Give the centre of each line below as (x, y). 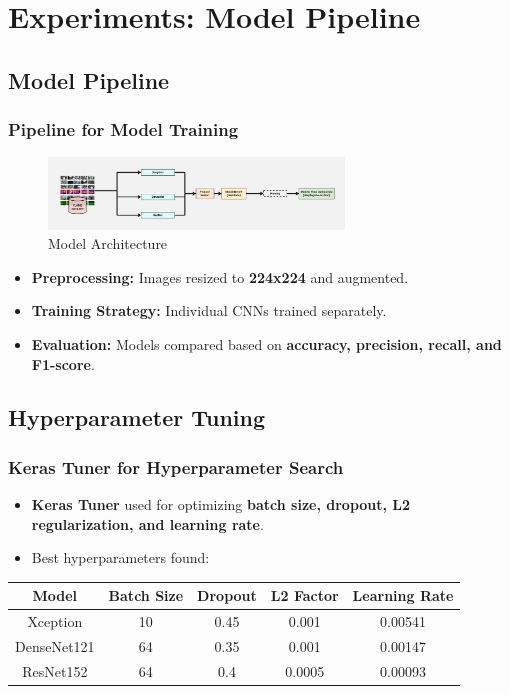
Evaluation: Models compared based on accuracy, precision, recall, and (266, 343)
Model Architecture (108, 243)
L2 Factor (304, 595)
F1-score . (63, 363)
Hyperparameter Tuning (137, 417)
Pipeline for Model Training (123, 129)
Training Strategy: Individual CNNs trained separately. (209, 310)
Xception (55, 621)
